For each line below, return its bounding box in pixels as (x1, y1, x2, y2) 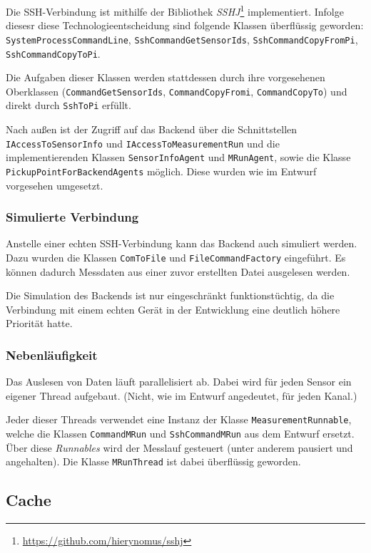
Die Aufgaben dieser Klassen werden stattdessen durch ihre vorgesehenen (6, 70, 325, 85)
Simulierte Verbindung (6, 208, 139, 226)
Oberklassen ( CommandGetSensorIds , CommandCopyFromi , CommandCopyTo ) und (6, 83, 347, 98)
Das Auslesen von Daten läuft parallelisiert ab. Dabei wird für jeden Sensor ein (6, 374, 352, 389)
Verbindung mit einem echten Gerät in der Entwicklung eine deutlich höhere (6, 301, 340, 316)
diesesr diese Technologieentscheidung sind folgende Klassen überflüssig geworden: (6, 18, 364, 33)
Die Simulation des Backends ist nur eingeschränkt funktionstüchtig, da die (6, 288, 335, 303)
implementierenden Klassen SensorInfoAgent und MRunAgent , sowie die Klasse (6, 150, 351, 165)
